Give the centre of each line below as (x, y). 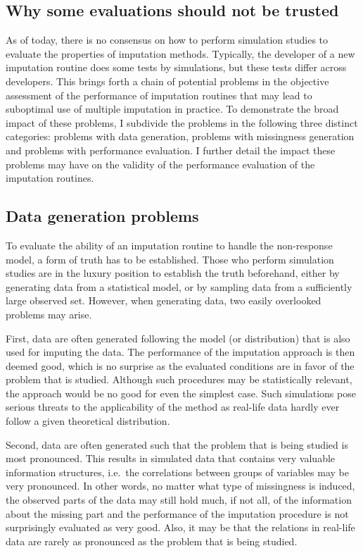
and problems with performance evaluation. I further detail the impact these (171, 150)
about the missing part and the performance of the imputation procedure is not (177, 513)
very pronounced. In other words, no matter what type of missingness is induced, (180, 486)
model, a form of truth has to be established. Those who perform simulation (170, 259)
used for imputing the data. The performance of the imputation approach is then (180, 352)
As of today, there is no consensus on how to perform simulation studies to (167, 40)
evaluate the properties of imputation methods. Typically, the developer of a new (180, 53)
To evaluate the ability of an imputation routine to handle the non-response (169, 245)
